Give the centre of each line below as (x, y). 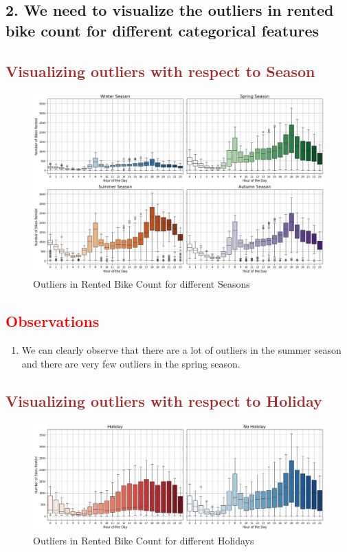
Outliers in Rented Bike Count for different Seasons (142, 284)
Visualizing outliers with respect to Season (160, 71)
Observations (53, 321)
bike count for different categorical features (163, 30)
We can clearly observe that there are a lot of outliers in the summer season (181, 350)
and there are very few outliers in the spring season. (131, 363)
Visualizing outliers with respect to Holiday (164, 400)
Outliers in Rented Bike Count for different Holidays (144, 541)
